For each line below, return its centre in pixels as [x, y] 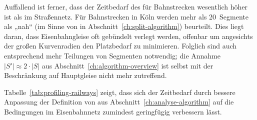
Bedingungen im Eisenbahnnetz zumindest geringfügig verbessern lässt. [113, 111]
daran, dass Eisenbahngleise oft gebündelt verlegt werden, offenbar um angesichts [128, 36]
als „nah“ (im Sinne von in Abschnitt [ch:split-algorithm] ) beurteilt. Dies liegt [124, 26]
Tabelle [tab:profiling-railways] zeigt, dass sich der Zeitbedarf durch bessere [120, 92]
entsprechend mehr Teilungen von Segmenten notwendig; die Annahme [112, 55]
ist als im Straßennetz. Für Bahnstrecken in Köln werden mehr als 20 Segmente [126, 16]
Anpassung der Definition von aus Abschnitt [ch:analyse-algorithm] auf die [119, 102]
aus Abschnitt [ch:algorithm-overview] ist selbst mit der [127, 65]
